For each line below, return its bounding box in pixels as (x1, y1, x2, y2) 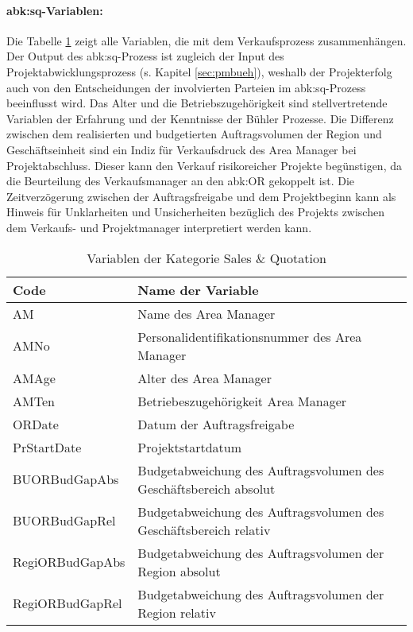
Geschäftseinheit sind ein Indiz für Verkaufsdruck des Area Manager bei (6, 141, 357, 157)
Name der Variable (137, 280, 259, 299)
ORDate (13, 414, 59, 433)
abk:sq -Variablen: (6, 2, 103, 18)
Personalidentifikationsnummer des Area (137, 327, 362, 346)
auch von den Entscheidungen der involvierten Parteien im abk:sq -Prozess (6, 79, 366, 95)
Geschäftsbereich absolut (137, 479, 276, 498)
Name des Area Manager (137, 304, 276, 323)
